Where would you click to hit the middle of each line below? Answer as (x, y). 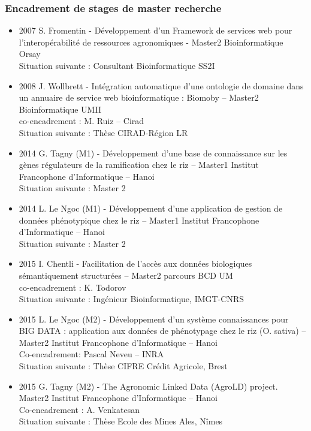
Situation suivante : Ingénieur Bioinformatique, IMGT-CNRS (131, 299)
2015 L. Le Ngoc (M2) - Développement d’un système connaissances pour (154, 319)
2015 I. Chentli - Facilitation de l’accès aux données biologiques (135, 263)
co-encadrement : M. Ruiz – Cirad (81, 121)
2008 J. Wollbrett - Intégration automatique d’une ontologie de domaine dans (161, 85)
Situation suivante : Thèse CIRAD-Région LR (103, 132)
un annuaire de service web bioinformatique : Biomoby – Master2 (139, 97)
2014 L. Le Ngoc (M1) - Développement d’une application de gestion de (151, 208)
